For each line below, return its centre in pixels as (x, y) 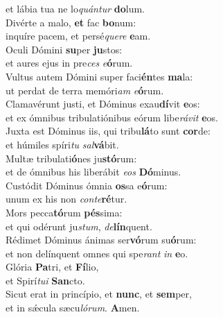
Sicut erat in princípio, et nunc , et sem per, (99, 294)
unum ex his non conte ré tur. (66, 199)
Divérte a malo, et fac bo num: (71, 22)
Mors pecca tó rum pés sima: (64, 212)
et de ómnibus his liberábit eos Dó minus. (93, 172)
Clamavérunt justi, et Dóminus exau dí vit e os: (103, 104)
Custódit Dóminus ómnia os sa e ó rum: (87, 185)
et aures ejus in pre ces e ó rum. (69, 63)
